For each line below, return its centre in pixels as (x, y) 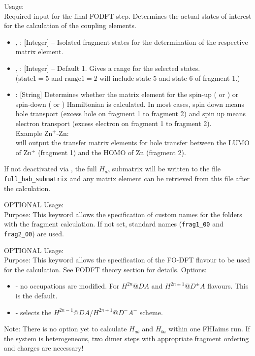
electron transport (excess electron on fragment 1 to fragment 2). (113, 123)
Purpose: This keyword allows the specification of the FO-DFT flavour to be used (127, 260)
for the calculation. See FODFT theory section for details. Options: (106, 269)
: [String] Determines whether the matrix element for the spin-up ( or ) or (127, 94)
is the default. (36, 296)
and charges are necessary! (44, 348)
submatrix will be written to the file (166, 169)
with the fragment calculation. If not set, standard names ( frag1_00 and (114, 224)
